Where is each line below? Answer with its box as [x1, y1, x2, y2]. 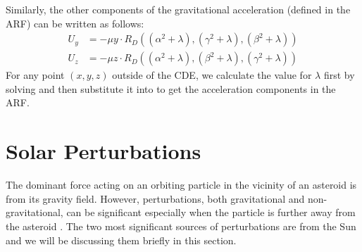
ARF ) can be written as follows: [6, 15, 144, 30]
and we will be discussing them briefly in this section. [6, 232, 237, 247]
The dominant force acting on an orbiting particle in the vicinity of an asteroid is [6, 177, 357, 192]
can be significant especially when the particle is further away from [66, 205, 356, 220]
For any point [6, 68, 65, 82]
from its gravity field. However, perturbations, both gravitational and [6, 191, 305, 206]
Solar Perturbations [6, 137, 201, 165]
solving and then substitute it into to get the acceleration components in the [6, 81, 336, 96]
